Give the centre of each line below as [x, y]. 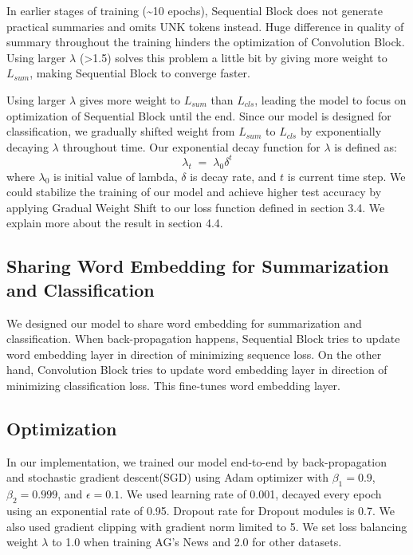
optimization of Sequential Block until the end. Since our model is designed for [199, 115]
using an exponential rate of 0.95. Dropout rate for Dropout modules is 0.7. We [201, 510]
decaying [28, 146]
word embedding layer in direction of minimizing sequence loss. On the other [194, 354]
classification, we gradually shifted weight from [121, 131]
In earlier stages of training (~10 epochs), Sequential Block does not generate [195, 10]
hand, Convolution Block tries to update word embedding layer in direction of [197, 370]
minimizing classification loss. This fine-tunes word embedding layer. [173, 385]
